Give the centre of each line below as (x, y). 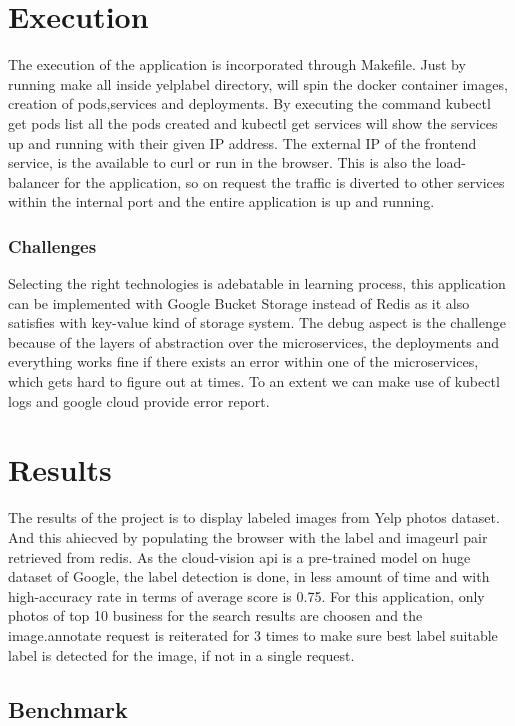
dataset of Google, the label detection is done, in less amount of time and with (249, 576)
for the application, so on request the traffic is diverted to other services (284, 181)
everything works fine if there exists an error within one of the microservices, (243, 361)
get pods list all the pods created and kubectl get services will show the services (253, 122)
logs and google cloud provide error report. (139, 400)
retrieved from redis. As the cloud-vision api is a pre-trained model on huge (239, 556)
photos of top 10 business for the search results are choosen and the (215, 615)
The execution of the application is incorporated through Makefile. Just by (237, 64)
